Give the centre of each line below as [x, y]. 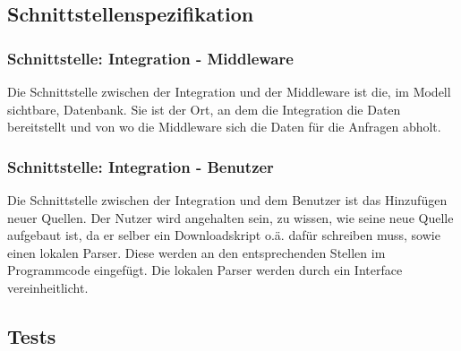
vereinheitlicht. [48, 287]
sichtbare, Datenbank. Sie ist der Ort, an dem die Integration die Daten [204, 109]
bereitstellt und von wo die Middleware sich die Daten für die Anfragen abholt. [224, 127]
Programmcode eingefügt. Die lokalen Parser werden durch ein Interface [205, 270]
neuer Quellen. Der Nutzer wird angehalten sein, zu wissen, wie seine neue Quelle [230, 217]
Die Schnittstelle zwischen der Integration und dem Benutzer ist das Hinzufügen [227, 200]
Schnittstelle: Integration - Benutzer [141, 166]
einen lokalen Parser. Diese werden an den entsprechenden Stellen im [196, 252]
